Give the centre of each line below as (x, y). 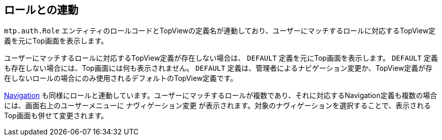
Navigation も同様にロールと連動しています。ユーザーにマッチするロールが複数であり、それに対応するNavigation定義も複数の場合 (221, 96)
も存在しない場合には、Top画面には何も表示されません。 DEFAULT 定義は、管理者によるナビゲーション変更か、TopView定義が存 (218, 68)
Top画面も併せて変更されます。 (56, 116)
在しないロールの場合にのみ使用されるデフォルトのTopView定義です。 (121, 78)
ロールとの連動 (41, 10)
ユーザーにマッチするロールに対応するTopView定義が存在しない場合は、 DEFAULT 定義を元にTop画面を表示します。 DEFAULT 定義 (221, 58)
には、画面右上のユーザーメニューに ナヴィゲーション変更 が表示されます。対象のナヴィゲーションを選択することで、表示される (218, 106)
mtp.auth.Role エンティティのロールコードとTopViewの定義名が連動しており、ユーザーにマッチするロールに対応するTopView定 (220, 31)
